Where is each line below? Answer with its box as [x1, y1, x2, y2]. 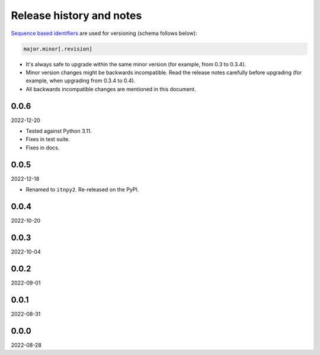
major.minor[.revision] [23, 45, 93, 52]
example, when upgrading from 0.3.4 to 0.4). [25, 77, 136, 84]
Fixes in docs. [25, 144, 60, 151]
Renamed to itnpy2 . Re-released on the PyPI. [25, 186, 139, 193]
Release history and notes [11, 9, 142, 22]
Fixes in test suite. [25, 136, 71, 143]
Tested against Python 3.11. [25, 127, 92, 135]
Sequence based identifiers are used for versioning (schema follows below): [11, 30, 197, 37]
